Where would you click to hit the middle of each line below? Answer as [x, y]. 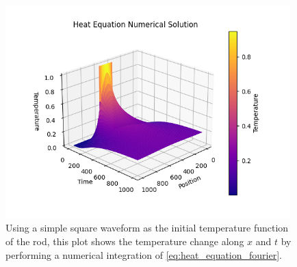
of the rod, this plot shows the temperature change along [125, 241]
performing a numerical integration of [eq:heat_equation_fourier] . [144, 254]
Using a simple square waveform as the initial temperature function [147, 228]
